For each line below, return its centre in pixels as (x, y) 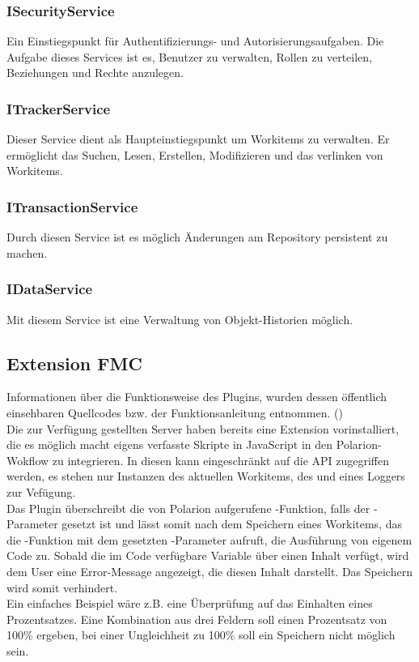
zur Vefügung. (41, 491)
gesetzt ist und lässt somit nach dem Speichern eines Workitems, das (232, 524)
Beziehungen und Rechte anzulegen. (95, 73)
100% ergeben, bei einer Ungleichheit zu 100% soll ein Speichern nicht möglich (201, 635)
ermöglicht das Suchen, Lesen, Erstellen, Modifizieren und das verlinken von (195, 154)
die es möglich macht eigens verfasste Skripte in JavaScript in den (170, 444)
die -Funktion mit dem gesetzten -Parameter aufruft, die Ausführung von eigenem (209, 539)
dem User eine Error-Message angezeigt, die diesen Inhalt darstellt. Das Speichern (209, 571)
